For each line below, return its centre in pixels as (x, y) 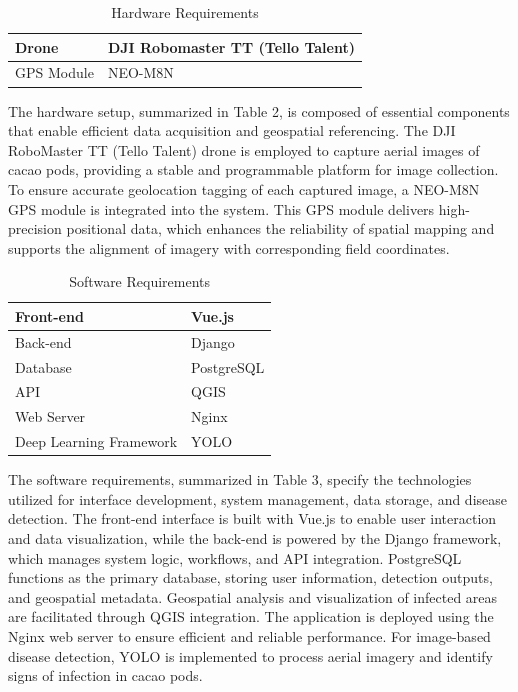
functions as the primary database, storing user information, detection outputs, (250, 577)
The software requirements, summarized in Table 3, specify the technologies (240, 479)
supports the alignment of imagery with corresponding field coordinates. (229, 247)
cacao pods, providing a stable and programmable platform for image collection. (253, 169)
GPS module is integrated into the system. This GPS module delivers (221, 208)
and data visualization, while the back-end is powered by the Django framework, (255, 537)
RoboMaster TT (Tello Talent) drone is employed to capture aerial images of (244, 149)
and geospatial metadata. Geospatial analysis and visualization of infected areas (253, 596)
